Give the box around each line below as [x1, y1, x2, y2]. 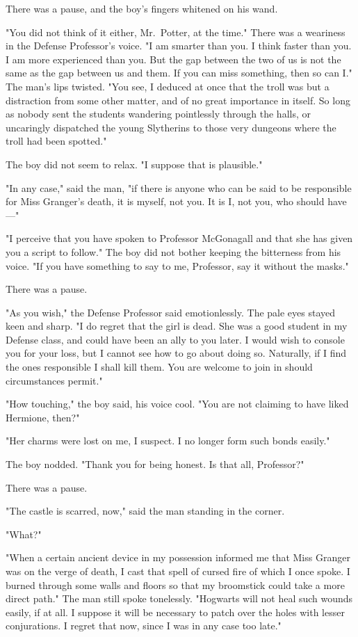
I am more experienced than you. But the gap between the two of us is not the [6, 51, 341, 66]
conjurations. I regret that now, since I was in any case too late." [6, 618, 282, 633]
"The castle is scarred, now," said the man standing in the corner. [6, 503, 285, 518]
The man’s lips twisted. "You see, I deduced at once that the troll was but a [6, 79, 329, 93]
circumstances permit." [6, 373, 103, 387]
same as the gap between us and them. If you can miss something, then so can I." [6, 65, 352, 80]
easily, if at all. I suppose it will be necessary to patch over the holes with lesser [6, 604, 345, 619]
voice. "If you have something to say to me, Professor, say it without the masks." [6, 258, 349, 273]
